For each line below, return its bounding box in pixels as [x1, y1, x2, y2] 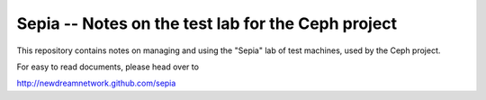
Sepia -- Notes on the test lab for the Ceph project [16, 14, 398, 33]
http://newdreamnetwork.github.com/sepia [16, 77, 176, 89]
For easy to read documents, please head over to [16, 61, 200, 72]
